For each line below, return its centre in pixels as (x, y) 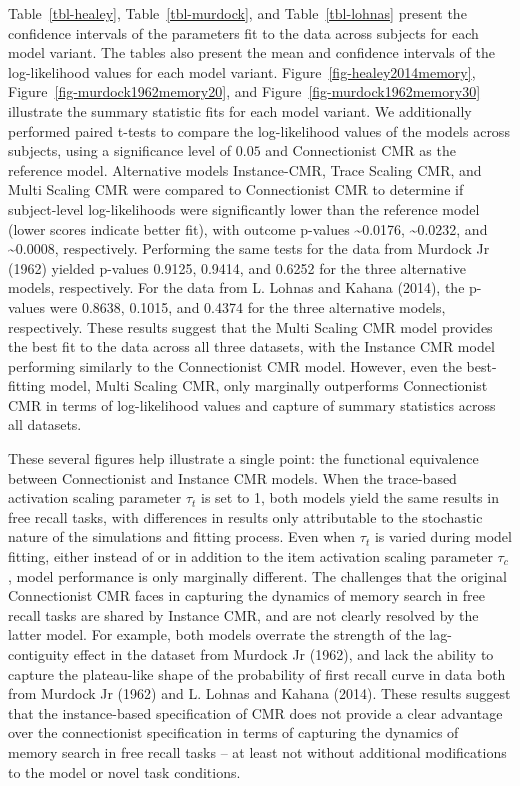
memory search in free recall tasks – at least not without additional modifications (257, 751)
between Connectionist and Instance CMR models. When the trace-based (232, 477)
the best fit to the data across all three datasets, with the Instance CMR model (251, 346)
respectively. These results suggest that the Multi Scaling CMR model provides (250, 326)
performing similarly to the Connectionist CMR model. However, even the (235, 365)
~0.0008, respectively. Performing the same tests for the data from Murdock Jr (249, 248)
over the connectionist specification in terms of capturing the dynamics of (233, 732)
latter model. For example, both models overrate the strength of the (216, 634)
